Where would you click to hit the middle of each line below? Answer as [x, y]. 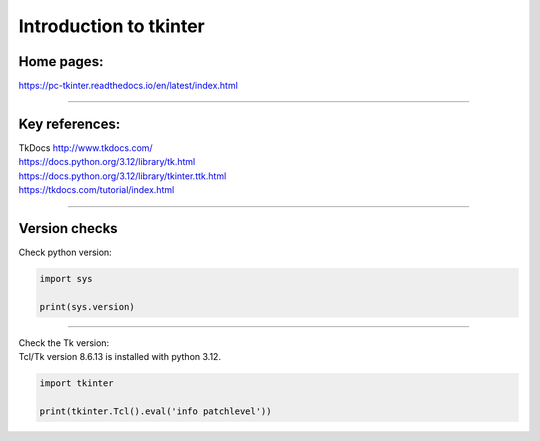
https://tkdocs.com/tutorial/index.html [96, 190]
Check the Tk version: [64, 342]
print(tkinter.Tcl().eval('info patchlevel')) [155, 411]
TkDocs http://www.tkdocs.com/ [86, 147]
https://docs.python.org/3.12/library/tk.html [107, 162]
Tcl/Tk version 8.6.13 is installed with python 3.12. [120, 357]
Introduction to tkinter [111, 26]
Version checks [68, 228]
